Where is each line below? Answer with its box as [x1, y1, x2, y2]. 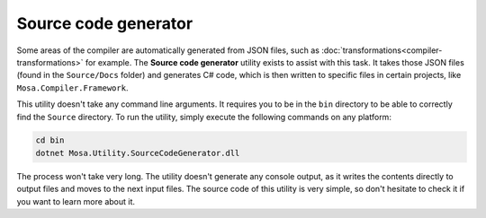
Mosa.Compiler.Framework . [16, 82, 129, 93]
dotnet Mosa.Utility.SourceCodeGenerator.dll [35, 148, 240, 158]
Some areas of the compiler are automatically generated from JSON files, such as [16, 45, 319, 56]
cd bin [35, 135, 65, 145]
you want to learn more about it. [16, 196, 135, 206]
